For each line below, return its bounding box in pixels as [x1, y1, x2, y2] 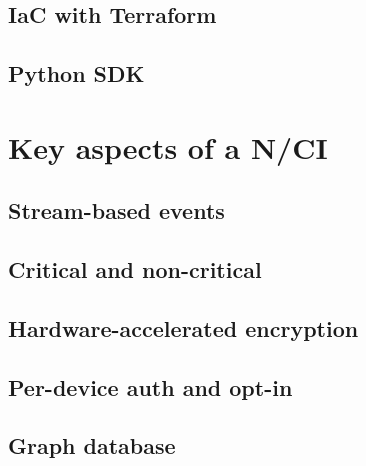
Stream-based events [8, 195, 225, 226]
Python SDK [8, 58, 145, 89]
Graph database [8, 430, 176, 461]
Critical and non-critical [8, 254, 262, 285]
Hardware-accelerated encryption [8, 312, 359, 343]
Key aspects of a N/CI [8, 126, 328, 167]
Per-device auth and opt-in [8, 371, 293, 402]
